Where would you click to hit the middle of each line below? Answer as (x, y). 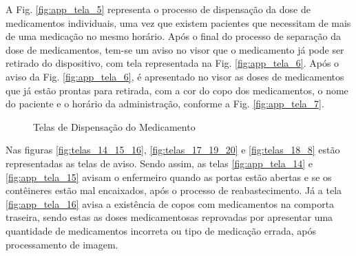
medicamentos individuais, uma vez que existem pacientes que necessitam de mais (178, 22)
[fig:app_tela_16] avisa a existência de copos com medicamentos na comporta (170, 203)
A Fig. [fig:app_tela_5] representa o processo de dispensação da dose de (158, 9)
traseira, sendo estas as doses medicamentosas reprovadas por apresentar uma (169, 217)
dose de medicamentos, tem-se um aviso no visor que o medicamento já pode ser (175, 49)
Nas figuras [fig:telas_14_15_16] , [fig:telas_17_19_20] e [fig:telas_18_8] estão (173, 150)
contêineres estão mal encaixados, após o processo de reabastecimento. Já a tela (174, 190)
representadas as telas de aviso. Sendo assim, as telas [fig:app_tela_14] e (159, 163)
